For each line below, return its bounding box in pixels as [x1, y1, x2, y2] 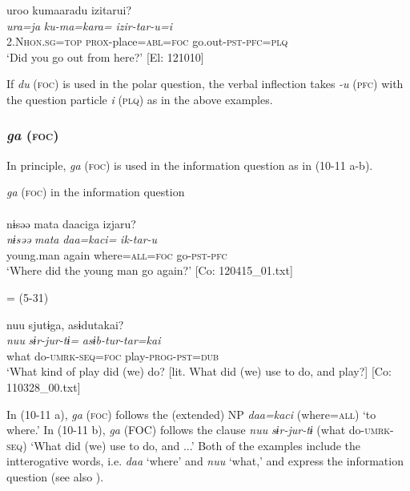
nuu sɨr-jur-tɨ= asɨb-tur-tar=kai [6, 332, 161, 348]
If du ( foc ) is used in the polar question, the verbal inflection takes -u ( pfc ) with [6, 75, 404, 92]
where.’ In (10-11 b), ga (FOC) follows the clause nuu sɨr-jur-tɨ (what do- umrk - [6, 421, 394, 438]
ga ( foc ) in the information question [6, 183, 185, 200]
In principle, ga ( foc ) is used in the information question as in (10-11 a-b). [6, 156, 373, 173]
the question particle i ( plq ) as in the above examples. [6, 91, 273, 107]
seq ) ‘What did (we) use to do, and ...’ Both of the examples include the [6, 437, 361, 453]
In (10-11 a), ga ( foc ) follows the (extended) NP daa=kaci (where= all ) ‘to [6, 405, 376, 422]
